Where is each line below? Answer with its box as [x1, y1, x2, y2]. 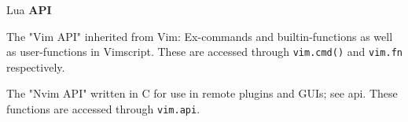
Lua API [6, 2, 52, 17]
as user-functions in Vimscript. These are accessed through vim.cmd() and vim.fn [6, 43, 402, 60]
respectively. [6, 58, 65, 75]
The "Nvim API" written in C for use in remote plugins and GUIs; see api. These [6, 85, 398, 102]
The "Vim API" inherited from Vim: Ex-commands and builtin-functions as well [6, 28, 393, 44]
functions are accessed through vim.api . [6, 101, 200, 117]
